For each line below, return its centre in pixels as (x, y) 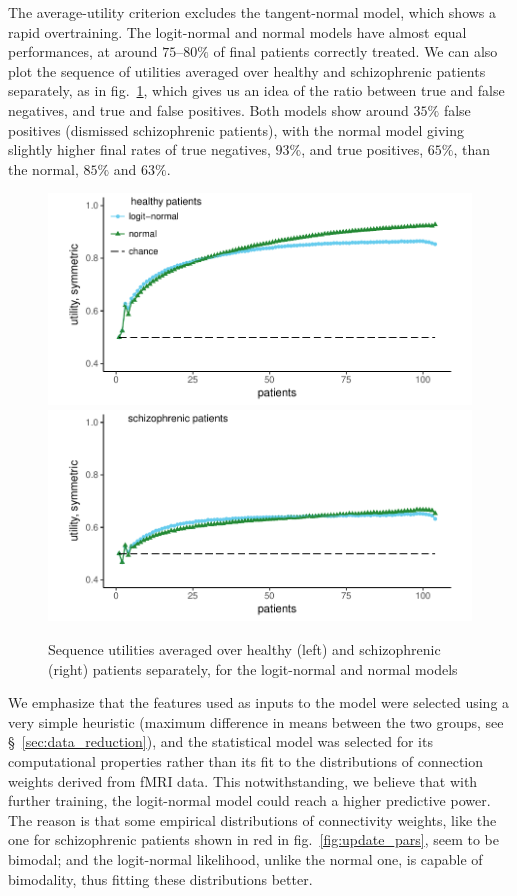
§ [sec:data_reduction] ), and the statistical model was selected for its (220, 741)
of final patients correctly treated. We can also (355, 51)
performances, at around (83, 51)
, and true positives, (362, 149)
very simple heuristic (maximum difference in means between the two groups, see (256, 721)
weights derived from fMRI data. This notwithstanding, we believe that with (243, 780)
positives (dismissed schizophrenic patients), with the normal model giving (236, 129)
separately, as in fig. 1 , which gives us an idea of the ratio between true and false (256, 90)
